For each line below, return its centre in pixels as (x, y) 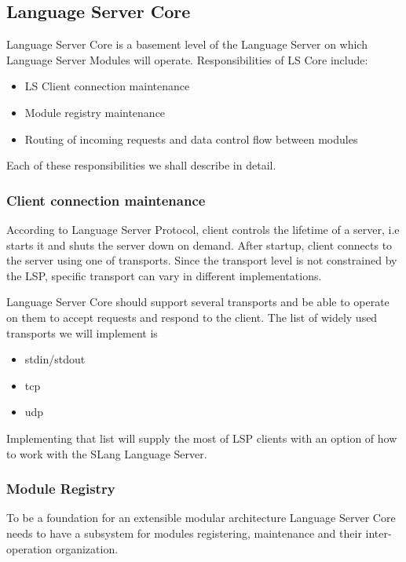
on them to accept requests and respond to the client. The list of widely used (192, 317)
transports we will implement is (82, 332)
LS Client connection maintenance (107, 86)
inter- (379, 533)
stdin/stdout (55, 359)
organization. (87, 548)
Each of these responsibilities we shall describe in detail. (141, 165)
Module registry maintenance (95, 112)
